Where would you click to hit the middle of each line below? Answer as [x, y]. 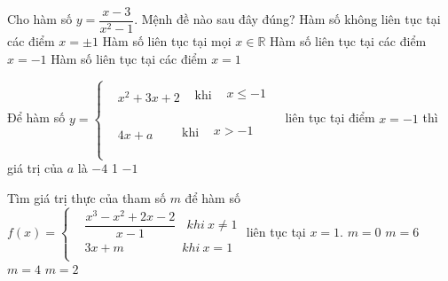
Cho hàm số [40, 19]
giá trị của [35, 168]
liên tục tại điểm [330, 117]
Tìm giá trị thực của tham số [86, 197]
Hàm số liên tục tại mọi [167, 41]
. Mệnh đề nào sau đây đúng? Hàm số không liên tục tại [287, 19]
